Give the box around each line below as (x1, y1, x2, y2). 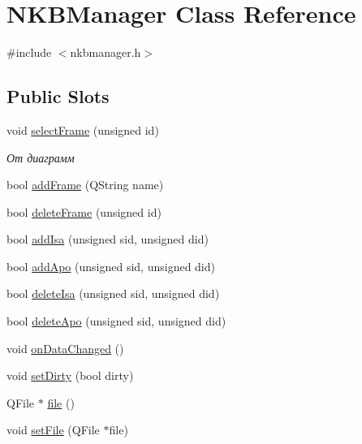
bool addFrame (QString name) (6, 176, 164, 193)
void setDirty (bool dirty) (6, 367, 134, 384)
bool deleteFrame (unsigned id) (6, 203, 162, 220)
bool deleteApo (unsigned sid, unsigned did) (6, 313, 226, 330)
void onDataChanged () (6, 339, 124, 356)
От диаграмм (6, 149, 75, 166)
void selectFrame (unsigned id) (6, 121, 159, 138)
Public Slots (6, 84, 110, 109)
